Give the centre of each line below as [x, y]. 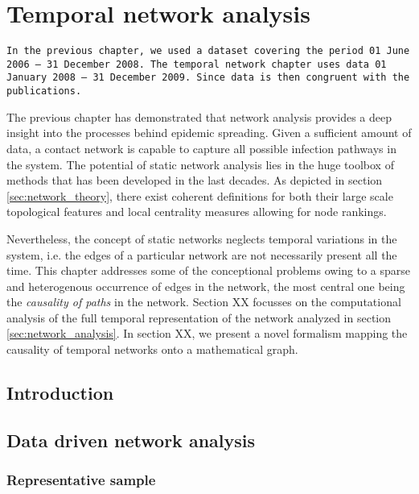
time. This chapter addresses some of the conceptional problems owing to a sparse [208, 270]
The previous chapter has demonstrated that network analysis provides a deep [199, 116]
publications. [44, 91]
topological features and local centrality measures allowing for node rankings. [197, 212]
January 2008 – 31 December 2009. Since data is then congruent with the [208, 78]
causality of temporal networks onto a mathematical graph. [152, 349]
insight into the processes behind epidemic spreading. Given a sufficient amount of [209, 133]
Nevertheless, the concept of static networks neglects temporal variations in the [202, 238]
